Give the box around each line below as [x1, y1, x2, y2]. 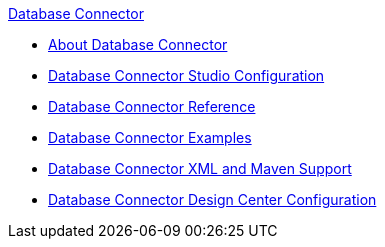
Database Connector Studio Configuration [48, 67, 325, 84]
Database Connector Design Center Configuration [48, 191, 377, 208]
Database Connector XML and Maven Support [48, 160, 352, 177]
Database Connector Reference [48, 98, 256, 115]
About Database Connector [48, 36, 228, 53]
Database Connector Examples [48, 129, 252, 146]
